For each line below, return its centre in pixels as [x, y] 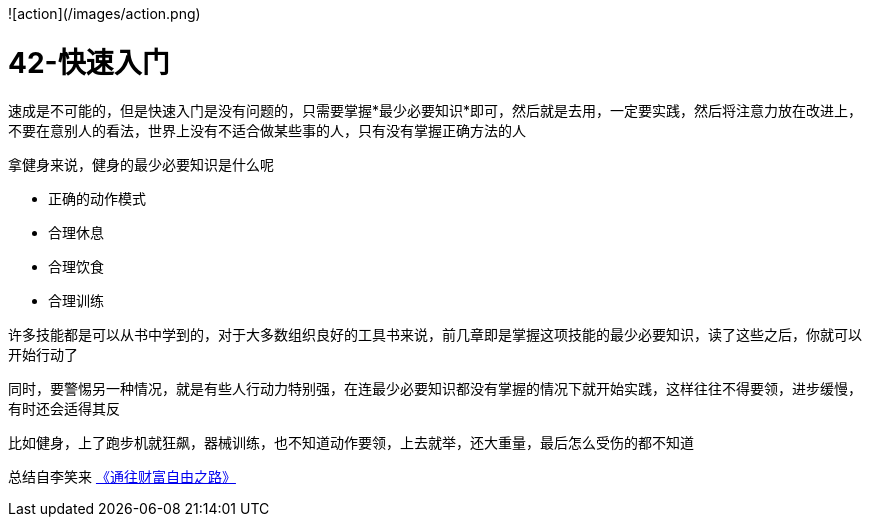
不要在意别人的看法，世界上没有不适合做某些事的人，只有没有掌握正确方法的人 [267, 130]
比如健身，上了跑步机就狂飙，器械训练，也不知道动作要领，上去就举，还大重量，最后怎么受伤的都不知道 [351, 442]
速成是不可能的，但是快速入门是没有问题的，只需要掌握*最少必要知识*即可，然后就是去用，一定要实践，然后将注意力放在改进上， [435, 110]
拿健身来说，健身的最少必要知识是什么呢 [141, 164]
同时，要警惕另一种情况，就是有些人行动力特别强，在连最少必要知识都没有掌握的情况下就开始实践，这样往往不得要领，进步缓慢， [435, 388]
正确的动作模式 [97, 198]
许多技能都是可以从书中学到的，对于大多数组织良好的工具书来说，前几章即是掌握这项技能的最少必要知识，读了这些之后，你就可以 [435, 334]
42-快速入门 [89, 62]
